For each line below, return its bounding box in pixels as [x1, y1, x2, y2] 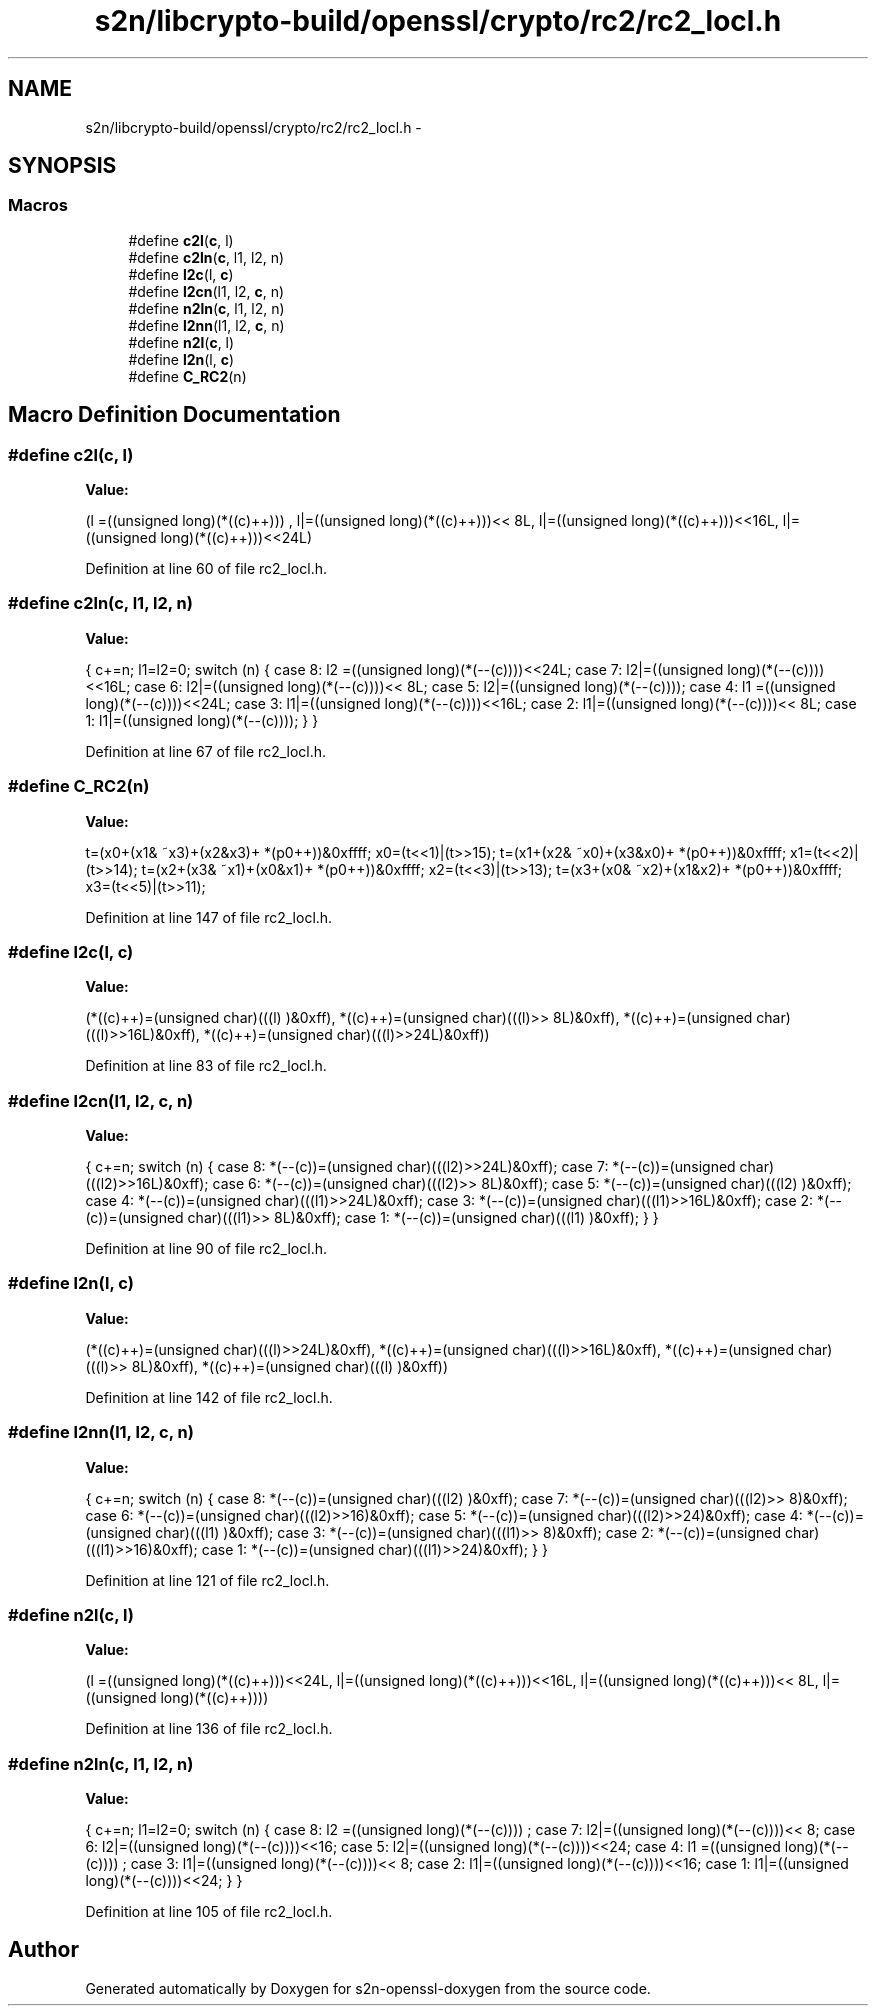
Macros [8, 195, 68, 216]
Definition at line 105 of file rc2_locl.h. [85, 1903, 333, 1921]
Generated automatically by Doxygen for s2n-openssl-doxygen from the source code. [85, 1979, 651, 1997]
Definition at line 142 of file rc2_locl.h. [85, 1388, 333, 1406]
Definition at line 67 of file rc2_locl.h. [85, 742, 327, 760]
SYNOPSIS [8, 153, 117, 179]
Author [8, 1937, 79, 1963]
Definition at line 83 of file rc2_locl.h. [85, 1057, 327, 1075]
